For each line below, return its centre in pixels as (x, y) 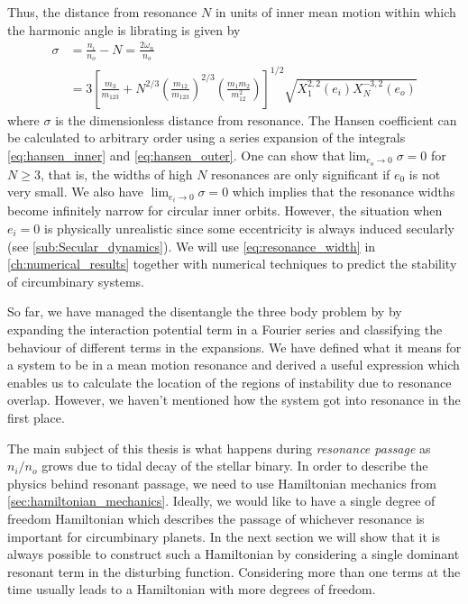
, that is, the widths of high (116, 174)
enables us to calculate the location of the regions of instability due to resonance (229, 382)
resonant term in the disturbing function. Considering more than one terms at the (234, 571)
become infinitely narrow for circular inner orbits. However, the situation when (225, 210)
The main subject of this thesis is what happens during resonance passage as (219, 448)
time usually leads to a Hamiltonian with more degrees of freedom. (192, 589)
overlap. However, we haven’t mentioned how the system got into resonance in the (234, 400)
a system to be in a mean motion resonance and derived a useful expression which (234, 365)
